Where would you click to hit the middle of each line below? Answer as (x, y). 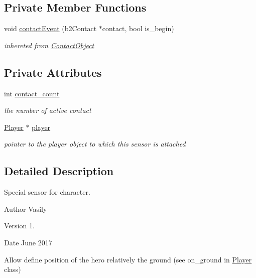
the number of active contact (48, 110)
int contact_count (32, 93)
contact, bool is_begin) (138, 28)
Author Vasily (26, 208)
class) (13, 269)
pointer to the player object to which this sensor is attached (95, 144)
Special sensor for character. (47, 192)
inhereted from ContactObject (49, 45)
